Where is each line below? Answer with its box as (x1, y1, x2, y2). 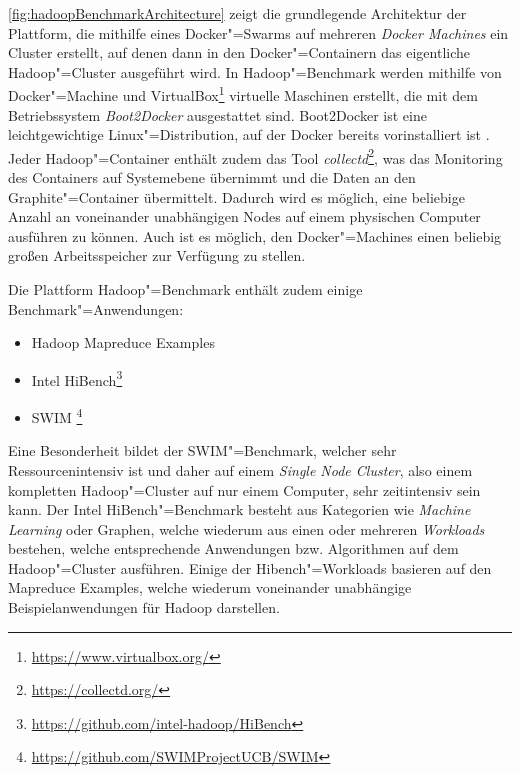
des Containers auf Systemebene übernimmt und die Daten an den (8, 167, 416, 188)
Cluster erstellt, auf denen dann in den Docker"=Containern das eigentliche (8, 42, 470, 63)
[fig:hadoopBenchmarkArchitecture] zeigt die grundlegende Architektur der (8, 3, 467, 23)
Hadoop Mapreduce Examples (31, 332, 215, 353)
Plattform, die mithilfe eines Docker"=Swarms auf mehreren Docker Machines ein (8, 22, 509, 43)
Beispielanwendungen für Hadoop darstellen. (8, 597, 280, 618)
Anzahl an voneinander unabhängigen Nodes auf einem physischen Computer (8, 206, 481, 227)
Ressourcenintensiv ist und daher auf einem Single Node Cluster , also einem (8, 459, 473, 480)
